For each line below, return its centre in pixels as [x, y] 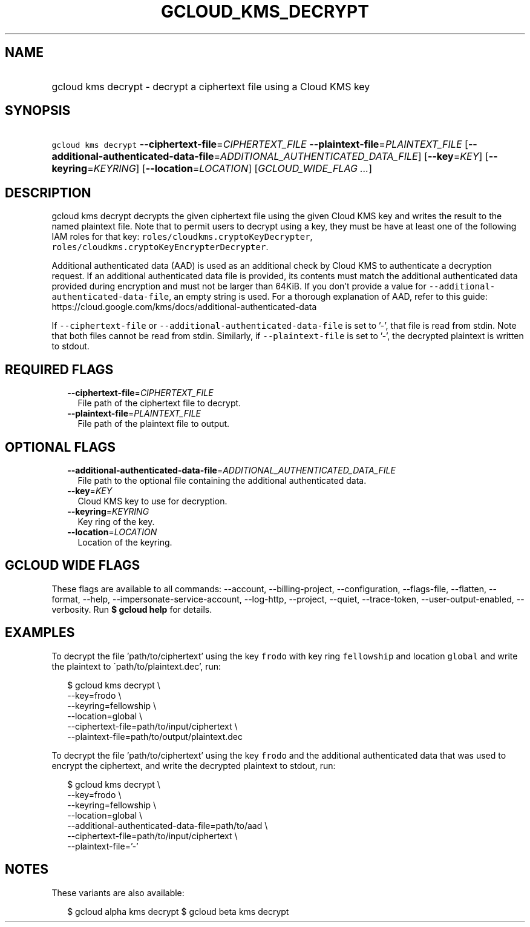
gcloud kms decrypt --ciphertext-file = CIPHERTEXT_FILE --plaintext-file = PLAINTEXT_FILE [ [260, 144]
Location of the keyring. [125, 542]
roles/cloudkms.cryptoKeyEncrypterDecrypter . [160, 247]
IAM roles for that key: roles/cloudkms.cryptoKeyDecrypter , [182, 237]
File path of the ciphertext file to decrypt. [159, 403]
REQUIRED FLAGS [59, 369]
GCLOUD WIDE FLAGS [73, 566]
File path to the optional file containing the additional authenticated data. [222, 480]
